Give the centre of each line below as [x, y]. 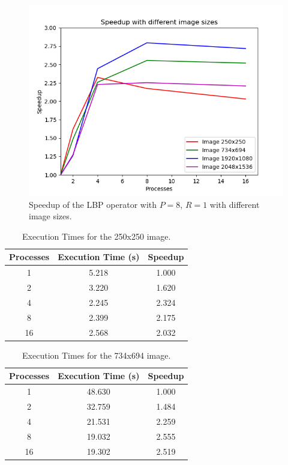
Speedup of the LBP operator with [93, 204]
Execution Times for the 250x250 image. [97, 236]
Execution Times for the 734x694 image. [97, 355]
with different [235, 204]
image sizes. [50, 216]
